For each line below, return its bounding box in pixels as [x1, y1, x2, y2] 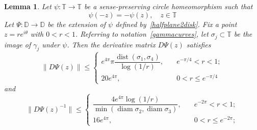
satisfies [186, 39, 211, 49]
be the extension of [47, 18, 106, 29]
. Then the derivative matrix [67, 39, 156, 49]
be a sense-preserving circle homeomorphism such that [84, 1, 253, 11]
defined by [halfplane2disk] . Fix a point [115, 18, 237, 29]
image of [4, 39, 31, 49]
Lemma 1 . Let [4, 1, 52, 11]
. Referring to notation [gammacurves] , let [75, 29, 209, 39]
